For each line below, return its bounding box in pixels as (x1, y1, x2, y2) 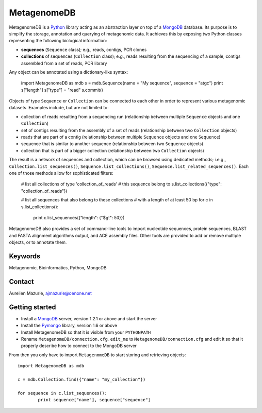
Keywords (9, 252, 41, 260)
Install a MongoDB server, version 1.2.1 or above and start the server (21, 315, 157, 321)
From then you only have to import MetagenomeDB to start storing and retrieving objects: (9, 352, 186, 358)
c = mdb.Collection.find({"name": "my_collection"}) (17, 377, 146, 382)
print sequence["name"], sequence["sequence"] (38, 397, 151, 403)
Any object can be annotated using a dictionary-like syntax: (9, 69, 128, 75)
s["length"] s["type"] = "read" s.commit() (21, 87, 104, 93)
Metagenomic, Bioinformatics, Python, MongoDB (9, 265, 107, 270)
